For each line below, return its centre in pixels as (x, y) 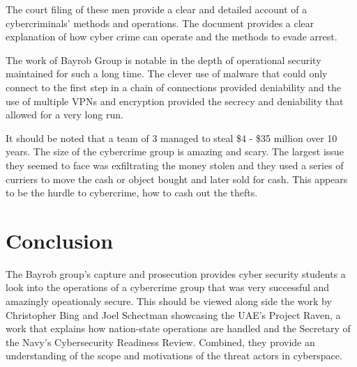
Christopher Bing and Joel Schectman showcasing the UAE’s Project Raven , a (173, 314)
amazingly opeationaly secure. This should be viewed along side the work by (169, 301)
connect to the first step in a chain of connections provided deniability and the (173, 87)
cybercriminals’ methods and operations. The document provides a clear (160, 23)
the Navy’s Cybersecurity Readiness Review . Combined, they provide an (160, 342)
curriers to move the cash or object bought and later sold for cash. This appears (177, 179)
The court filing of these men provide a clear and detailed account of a (157, 9)
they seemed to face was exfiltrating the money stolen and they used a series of (175, 165)
